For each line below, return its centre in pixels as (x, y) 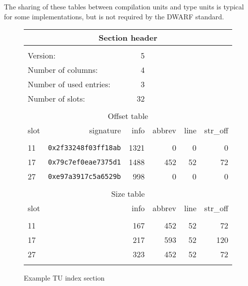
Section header (128, 38)
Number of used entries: (69, 84)
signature (105, 130)
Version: (42, 56)
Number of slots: (56, 99)
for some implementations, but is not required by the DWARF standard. (114, 16)
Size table (128, 194)
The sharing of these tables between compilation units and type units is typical (124, 6)
